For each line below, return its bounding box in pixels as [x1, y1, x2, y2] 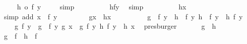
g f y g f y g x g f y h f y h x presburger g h [14, 21, 216, 31]
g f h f [4, 30, 37, 41]
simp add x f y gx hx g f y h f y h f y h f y [4, 11, 243, 21]
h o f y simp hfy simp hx [17, 1, 187, 11]
